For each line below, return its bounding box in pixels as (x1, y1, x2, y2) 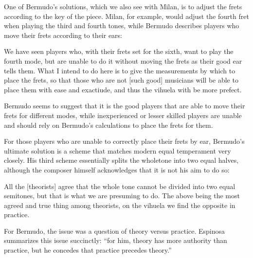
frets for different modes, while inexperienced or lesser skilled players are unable (4, 110, 242, 120)
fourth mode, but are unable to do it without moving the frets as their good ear (4, 55, 242, 66)
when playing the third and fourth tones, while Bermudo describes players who (4, 20, 239, 31)
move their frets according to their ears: (4, 30, 122, 40)
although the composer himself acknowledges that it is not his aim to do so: (4, 164, 230, 174)
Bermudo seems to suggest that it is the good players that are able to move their (4, 101, 245, 111)
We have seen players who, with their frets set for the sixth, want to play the (4, 46, 234, 56)
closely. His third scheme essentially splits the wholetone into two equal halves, (4, 155, 239, 165)
